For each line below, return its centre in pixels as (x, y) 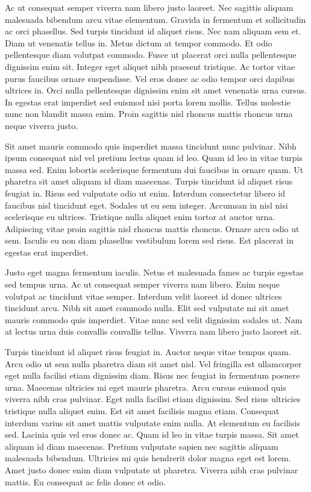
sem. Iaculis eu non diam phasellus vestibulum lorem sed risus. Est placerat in (149, 240)
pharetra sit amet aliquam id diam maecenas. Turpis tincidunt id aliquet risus (149, 181)
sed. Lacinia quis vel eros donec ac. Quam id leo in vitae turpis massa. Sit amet (152, 434)
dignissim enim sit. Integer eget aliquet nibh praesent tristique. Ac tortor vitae (150, 66)
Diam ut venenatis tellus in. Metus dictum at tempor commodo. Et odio (139, 43)
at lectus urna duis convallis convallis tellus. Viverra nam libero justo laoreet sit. (153, 331)
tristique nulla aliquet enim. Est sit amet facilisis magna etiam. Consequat (142, 411)
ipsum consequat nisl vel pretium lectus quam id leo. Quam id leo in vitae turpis (154, 158)
